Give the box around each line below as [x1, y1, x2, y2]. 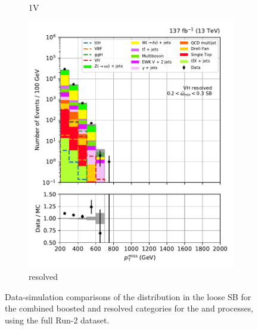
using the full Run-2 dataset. [5, 313, 110, 326]
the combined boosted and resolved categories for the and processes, [5, 302, 254, 314]
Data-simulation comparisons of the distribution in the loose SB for [5, 290, 251, 303]
